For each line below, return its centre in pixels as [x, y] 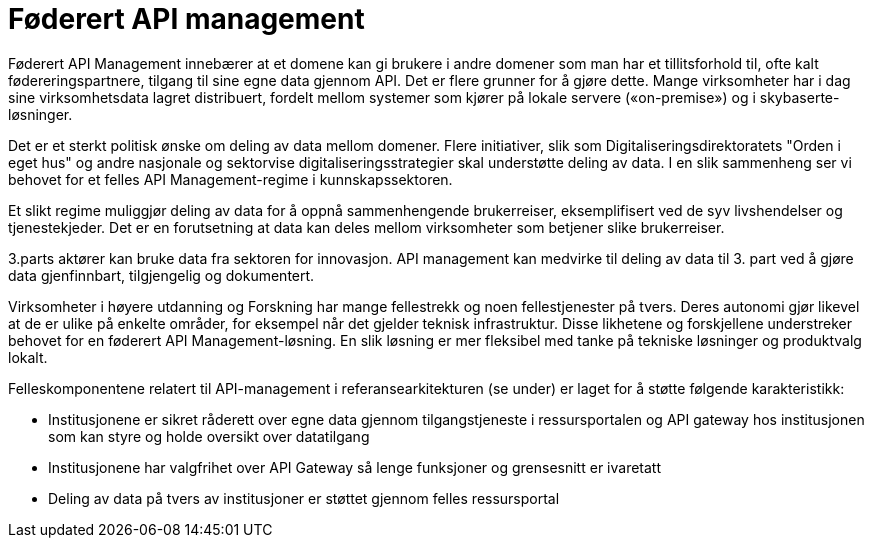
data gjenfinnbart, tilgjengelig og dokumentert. [161, 275]
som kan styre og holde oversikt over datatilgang [209, 436]
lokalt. [28, 357]
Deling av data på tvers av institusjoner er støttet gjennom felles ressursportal [304, 498]
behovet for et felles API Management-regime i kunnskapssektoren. [230, 179]
